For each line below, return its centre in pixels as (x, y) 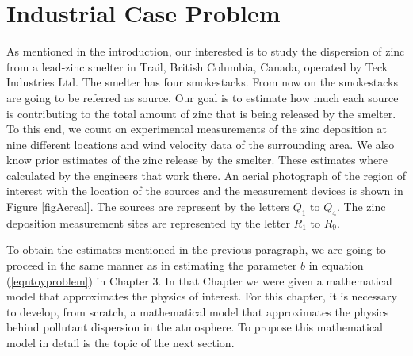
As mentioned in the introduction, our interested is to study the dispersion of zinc (206, 51)
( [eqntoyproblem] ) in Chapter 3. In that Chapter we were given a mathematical (199, 280)
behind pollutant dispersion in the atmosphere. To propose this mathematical (195, 327)
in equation (336, 265)
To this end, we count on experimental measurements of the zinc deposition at (197, 129)
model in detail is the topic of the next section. (120, 343)
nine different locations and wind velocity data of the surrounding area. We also (201, 144)
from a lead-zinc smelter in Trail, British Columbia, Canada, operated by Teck (197, 66)
